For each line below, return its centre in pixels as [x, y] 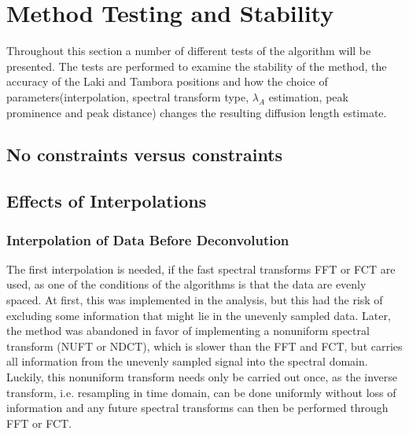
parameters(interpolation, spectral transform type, [128, 96]
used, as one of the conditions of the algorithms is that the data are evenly [186, 284]
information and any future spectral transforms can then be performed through [197, 408]
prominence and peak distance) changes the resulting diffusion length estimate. [197, 112]
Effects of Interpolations [107, 201]
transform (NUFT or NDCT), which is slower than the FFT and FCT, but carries [204, 346]
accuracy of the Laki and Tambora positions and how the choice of [167, 81]
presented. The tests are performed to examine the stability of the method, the [197, 66]
